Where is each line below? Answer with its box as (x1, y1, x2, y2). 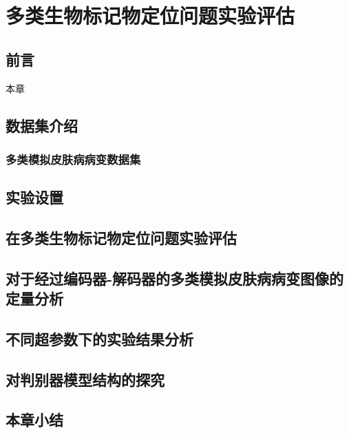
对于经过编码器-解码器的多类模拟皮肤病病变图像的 (6, 267, 344, 288)
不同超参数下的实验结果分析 (6, 328, 193, 349)
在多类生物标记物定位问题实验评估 (6, 226, 237, 248)
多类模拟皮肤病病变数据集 (6, 150, 141, 167)
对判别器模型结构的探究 (6, 368, 165, 390)
